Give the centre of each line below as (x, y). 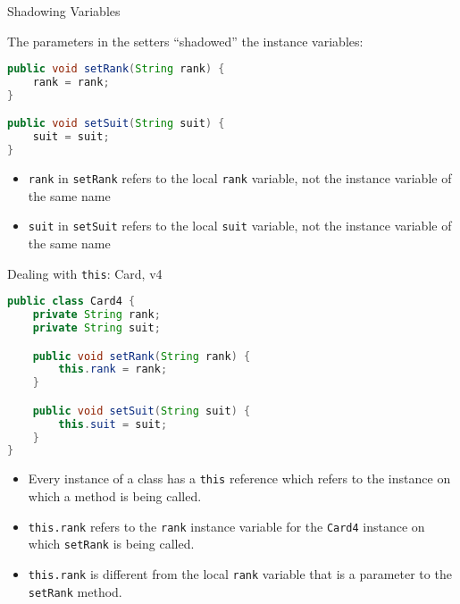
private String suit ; (96, 328)
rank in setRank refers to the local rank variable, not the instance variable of (240, 178)
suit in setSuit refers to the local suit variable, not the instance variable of (240, 226)
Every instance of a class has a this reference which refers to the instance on (239, 478)
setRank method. (75, 591)
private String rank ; (96, 315)
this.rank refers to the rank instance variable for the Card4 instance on (226, 526)
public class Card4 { (71, 302)
